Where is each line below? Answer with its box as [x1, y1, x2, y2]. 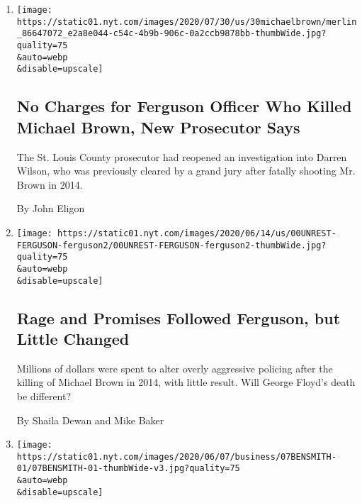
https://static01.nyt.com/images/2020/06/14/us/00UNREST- [57, 228, 336, 238]
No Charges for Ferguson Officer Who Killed [16, 95, 352, 117]
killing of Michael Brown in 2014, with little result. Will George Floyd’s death [16, 375, 356, 389]
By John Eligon [16, 201, 85, 216]
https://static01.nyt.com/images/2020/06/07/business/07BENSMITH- [16, 451, 336, 462]
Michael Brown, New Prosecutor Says [16, 116, 300, 138]
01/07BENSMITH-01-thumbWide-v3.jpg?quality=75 [16, 463, 240, 474]
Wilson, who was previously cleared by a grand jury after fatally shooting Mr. [16, 163, 356, 178]
